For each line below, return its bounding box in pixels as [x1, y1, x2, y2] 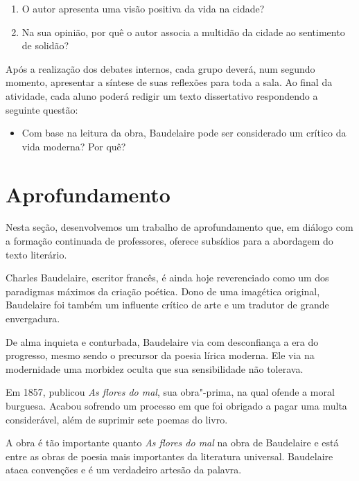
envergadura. [6, 311, 60, 326]
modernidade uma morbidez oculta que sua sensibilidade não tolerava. [6, 361, 304, 376]
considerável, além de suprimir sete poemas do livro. [6, 412, 228, 426]
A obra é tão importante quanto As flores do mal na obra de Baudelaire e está [6, 435, 339, 450]
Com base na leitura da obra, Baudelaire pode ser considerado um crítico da [21, 125, 347, 140]
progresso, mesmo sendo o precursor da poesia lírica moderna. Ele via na [6, 348, 315, 362]
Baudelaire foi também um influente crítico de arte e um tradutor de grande [6, 297, 329, 312]
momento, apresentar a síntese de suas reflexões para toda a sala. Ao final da [6, 75, 333, 89]
